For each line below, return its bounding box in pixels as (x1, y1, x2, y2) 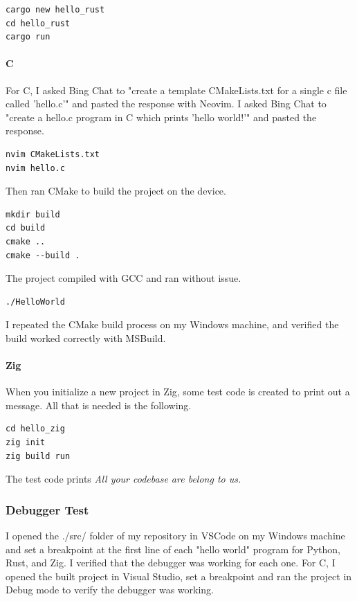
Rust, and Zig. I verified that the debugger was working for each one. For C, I (6, 555, 336, 570)
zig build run (6, 451, 71, 461)
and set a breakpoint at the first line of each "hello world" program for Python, (6, 541, 340, 556)
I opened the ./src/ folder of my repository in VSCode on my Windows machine (6, 528, 345, 543)
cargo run (6, 32, 51, 42)
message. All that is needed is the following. (6, 397, 192, 412)
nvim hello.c (6, 163, 65, 173)
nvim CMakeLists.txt (6, 149, 100, 159)
